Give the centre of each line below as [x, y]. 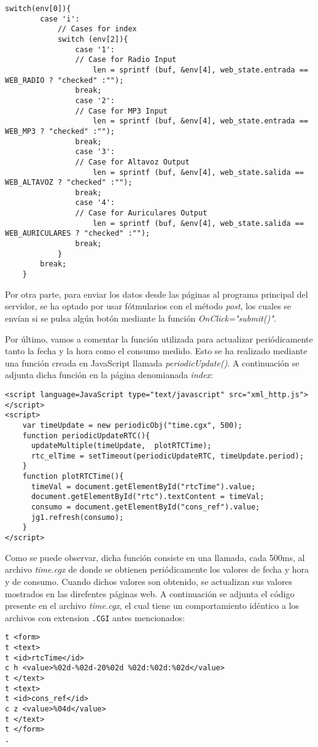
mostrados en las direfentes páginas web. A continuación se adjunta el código [150, 593]
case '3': [95, 152]
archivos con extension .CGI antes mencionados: [95, 617]
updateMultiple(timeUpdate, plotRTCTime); [121, 446]
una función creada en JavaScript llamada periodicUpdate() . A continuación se [152, 362]
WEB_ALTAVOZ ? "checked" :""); [69, 183]
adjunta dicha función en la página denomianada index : [109, 375]
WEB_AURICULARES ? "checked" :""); [78, 234]
